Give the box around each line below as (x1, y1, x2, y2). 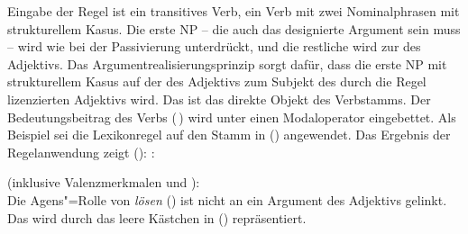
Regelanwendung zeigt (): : (7, 142, 155, 161)
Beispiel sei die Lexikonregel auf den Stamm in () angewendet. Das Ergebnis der (7, 125, 451, 144)
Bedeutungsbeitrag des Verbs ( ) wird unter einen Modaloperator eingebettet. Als (7, 107, 456, 126)
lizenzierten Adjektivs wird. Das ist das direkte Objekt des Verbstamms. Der (7, 89, 431, 108)
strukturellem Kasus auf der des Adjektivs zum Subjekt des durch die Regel (7, 72, 427, 91)
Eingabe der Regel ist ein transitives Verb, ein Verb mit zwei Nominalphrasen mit (7, 2, 460, 20)
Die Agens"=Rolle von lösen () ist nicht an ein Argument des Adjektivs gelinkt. (7, 190, 447, 209)
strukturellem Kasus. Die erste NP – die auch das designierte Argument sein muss (7, 19, 461, 38)
